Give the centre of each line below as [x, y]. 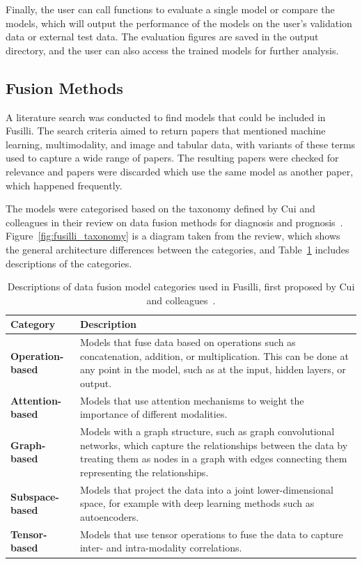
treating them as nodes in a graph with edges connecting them [213, 459]
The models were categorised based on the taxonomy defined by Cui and [160, 209]
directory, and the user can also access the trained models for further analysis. [172, 50]
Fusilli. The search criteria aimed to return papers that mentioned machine [166, 131]
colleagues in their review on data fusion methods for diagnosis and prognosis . [174, 222]
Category [33, 324]
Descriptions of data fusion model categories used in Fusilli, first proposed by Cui [181, 287]
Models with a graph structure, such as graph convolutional [207, 431]
